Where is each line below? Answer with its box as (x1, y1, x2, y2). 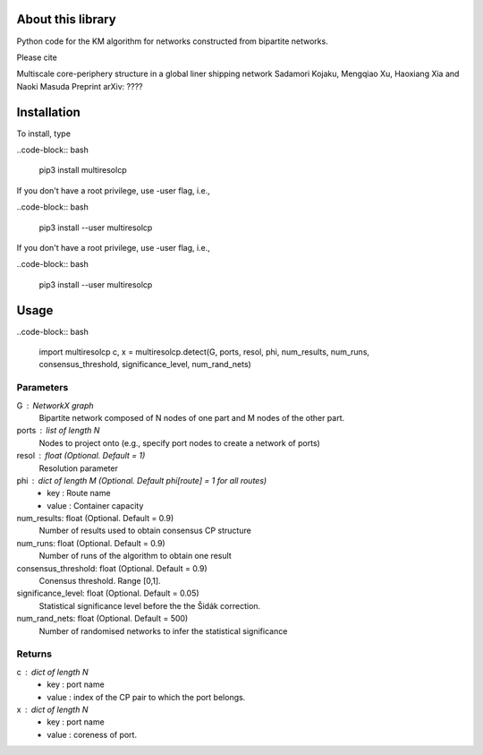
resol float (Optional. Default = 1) (16, 450, 146, 461)
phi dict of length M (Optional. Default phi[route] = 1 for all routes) (16, 475, 267, 485)
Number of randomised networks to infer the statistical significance (38, 625, 288, 636)
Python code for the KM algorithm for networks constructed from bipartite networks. (16, 36, 328, 47)
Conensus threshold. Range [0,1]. (38, 576, 161, 587)
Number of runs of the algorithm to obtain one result (38, 551, 232, 562)
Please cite (16, 52, 57, 63)
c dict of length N (16, 666, 89, 677)
